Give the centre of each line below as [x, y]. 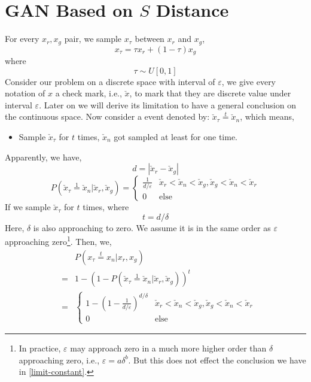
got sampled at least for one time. [176, 137]
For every [22, 39]
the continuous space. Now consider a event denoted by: [107, 116]
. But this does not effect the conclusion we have [217, 360]
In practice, [40, 348]
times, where [106, 207]
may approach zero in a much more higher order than [168, 348]
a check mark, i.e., [89, 93]
